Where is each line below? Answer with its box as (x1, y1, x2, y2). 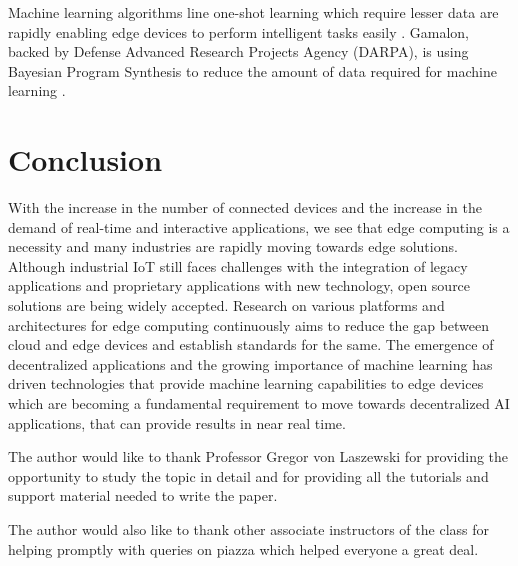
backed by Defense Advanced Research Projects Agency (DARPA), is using (8, 41, 469, 62)
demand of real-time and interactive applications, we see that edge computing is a (8, 216, 510, 237)
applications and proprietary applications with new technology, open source (8, 275, 471, 296)
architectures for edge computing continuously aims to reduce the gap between (8, 314, 490, 335)
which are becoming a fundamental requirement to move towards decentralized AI (8, 393, 510, 414)
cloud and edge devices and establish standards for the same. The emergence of (8, 334, 494, 355)
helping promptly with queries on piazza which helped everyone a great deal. (8, 538, 479, 559)
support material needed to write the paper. (8, 485, 278, 506)
